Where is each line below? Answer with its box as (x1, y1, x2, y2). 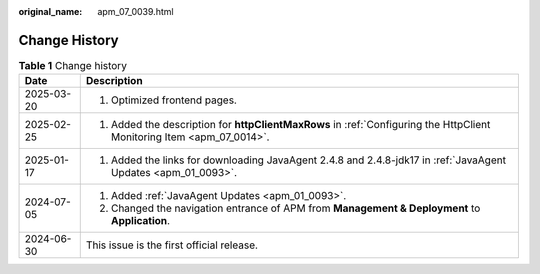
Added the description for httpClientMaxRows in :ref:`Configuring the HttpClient (110, 118, 491, 132)
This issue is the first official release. (85, 238, 259, 252)
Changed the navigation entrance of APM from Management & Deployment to (110, 201, 481, 215)
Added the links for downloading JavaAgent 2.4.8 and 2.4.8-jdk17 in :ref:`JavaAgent (110, 153, 507, 167)
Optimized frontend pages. (110, 93, 237, 107)
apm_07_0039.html (97, 6, 174, 17)
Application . (110, 214, 170, 228)
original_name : (18, 6, 83, 17)
